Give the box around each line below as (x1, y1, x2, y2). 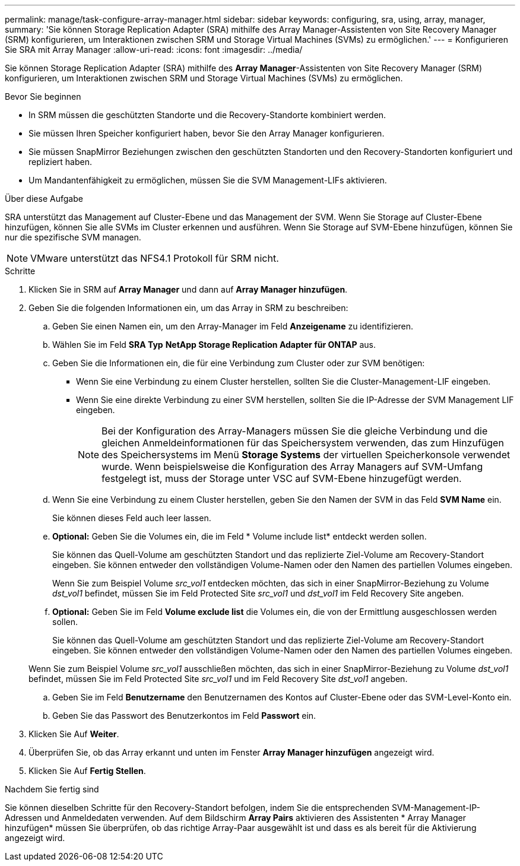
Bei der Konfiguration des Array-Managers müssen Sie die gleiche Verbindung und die (102, 425, 488, 437)
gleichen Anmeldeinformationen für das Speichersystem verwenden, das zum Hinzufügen (102, 437, 504, 449)
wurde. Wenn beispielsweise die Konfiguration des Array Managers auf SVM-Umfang (102, 461, 483, 472)
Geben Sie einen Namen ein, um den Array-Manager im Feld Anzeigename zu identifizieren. (52, 321, 414, 331)
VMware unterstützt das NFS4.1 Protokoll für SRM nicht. (30, 252, 279, 264)
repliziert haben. (28, 157, 93, 167)
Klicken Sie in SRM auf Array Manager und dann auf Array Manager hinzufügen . (28, 284, 348, 294)
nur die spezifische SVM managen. (5, 232, 141, 242)
